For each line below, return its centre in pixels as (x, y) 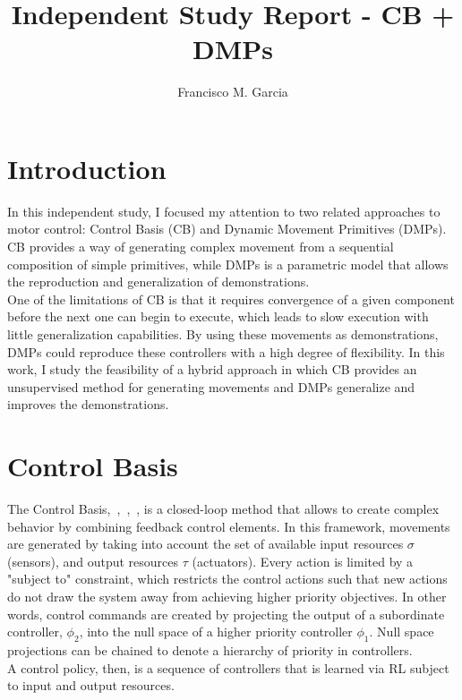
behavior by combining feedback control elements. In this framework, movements (229, 526)
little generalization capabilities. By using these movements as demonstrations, (223, 334)
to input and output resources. (91, 685)
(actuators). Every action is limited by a (303, 561)
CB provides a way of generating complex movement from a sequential (201, 247)
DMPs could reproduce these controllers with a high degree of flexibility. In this (226, 351)
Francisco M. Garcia (233, 92)
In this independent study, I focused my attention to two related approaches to (224, 211)
